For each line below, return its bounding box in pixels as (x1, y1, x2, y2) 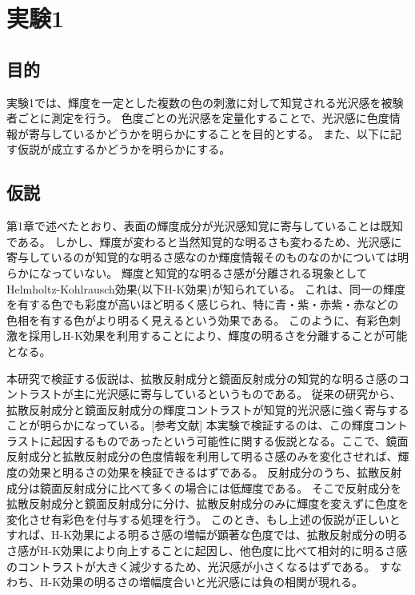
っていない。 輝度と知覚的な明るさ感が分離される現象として (50, 264, 368, 281)
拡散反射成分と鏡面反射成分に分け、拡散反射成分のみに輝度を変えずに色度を (6, 495, 409, 512)
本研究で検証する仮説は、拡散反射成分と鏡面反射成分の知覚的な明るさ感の (6, 369, 398, 386)
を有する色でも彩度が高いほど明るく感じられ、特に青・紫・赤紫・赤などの (6, 296, 399, 313)
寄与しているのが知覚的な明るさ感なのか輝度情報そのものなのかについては (6, 249, 397, 266)
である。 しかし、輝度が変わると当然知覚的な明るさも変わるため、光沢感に (6, 233, 402, 250)
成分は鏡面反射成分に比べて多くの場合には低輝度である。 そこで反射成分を (6, 479, 401, 496)
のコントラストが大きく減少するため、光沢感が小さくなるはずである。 (6, 557, 376, 574)
